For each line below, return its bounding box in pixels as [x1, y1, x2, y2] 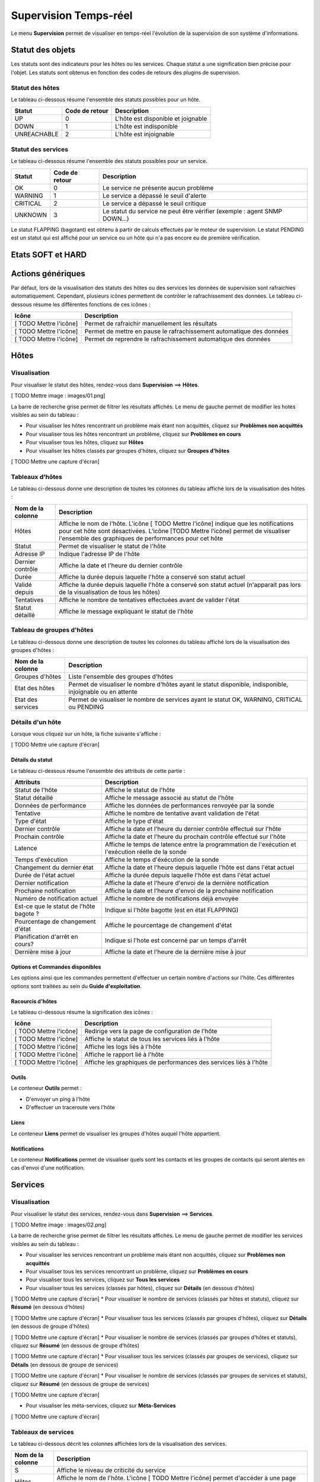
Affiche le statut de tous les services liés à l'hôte [84, 1035, 220, 1043]
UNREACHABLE [14, 130, 59, 139]
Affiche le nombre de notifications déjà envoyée [104, 895, 239, 903]
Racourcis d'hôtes [11, 998, 57, 1005]
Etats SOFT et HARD [11, 250, 87, 260]
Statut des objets [11, 45, 76, 55]
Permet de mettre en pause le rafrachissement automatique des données [84, 327, 289, 335]
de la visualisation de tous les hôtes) [58, 587, 161, 596]
